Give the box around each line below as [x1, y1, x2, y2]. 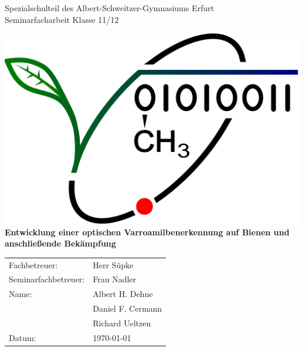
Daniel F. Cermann [93, 302, 162, 315]
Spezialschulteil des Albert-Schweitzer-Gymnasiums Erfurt [5, 2, 214, 14]
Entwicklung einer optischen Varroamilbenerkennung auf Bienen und [5, 225, 290, 238]
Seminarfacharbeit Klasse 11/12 [5, 13, 119, 25]
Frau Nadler [93, 273, 137, 285]
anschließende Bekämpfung [5, 237, 116, 249]
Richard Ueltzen [93, 316, 151, 329]
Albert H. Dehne [93, 288, 153, 300]
